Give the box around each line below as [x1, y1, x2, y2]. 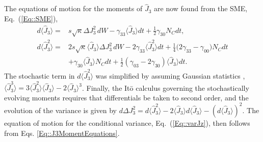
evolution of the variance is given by [4, 104, 117, 115]
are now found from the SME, [154, 3, 248, 14]
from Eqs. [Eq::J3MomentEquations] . [4, 127, 120, 138]
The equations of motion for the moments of [4, 3, 143, 14]
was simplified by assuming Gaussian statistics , [95, 70, 245, 81]
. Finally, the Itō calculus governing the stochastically [82, 82, 249, 93]
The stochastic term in [4, 70, 75, 81]
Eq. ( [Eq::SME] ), [4, 13, 58, 23]
